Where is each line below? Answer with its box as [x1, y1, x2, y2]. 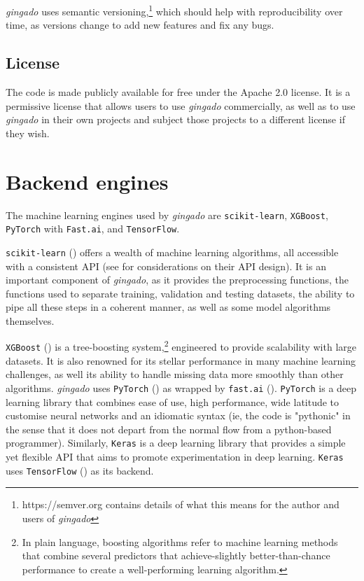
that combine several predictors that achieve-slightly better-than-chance [22, 548, 330, 563]
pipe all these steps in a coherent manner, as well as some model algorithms [6, 300, 331, 314]
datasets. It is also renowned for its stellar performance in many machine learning [6, 353, 356, 367]
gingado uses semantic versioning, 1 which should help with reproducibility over [6, 2, 343, 18]
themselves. [6, 313, 55, 328]
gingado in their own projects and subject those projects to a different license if [6, 112, 345, 127]
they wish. [6, 125, 50, 140]
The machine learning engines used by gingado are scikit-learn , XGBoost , [6, 207, 328, 222]
